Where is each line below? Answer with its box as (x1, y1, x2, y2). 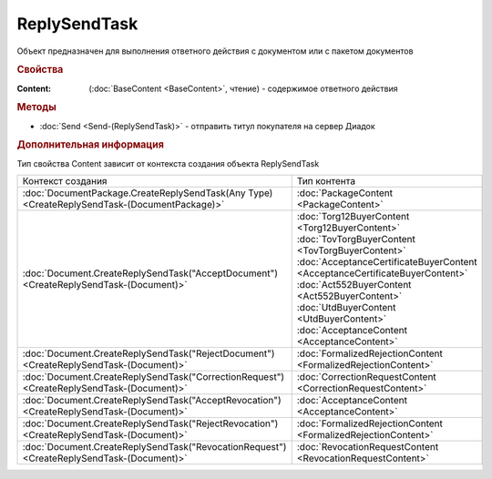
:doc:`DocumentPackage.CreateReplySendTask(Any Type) (22, 187, 273, 199)
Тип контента (296, 175, 355, 188)
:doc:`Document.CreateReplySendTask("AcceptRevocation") (22, 394, 282, 407)
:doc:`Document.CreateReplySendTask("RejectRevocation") (22, 417, 279, 430)
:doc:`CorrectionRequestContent (296, 371, 436, 383)
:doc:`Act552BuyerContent (296, 279, 412, 291)
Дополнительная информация (16, 138, 164, 151)
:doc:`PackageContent (296, 187, 394, 199)
